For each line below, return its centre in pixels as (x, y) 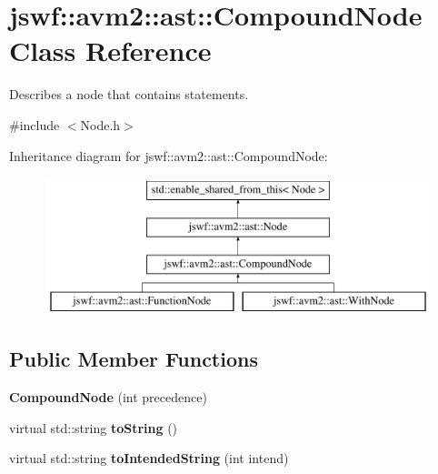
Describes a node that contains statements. (129, 94)
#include (35, 124)
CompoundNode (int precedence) (108, 397)
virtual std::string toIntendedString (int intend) (149, 458)
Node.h (100, 124)
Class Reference (110, 50)
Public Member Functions (134, 359)
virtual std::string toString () (94, 427)
